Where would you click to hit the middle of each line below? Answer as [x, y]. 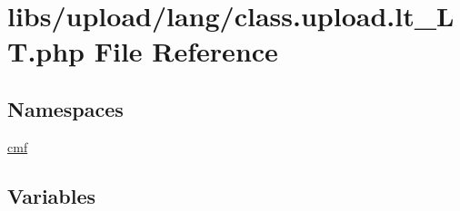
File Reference [186, 51]
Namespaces [65, 108]
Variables [52, 195]
